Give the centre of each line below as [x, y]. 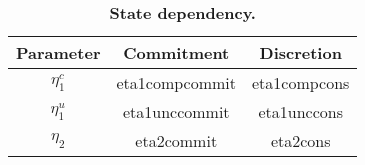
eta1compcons [301, 82]
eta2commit [176, 140]
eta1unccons [300, 111]
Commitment [176, 52]
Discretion [300, 52]
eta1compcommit [176, 82]
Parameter [58, 52]
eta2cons [300, 140]
